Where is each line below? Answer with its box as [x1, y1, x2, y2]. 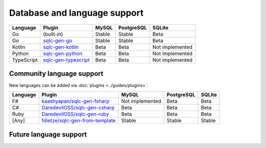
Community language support [9, 69, 103, 78]
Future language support [9, 130, 87, 139]
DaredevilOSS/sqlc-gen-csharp [41, 104, 115, 111]
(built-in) [43, 30, 64, 37]
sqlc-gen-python [43, 50, 83, 57]
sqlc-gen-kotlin [43, 43, 79, 50]
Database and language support [9, 7, 144, 18]
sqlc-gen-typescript [43, 57, 90, 63]
